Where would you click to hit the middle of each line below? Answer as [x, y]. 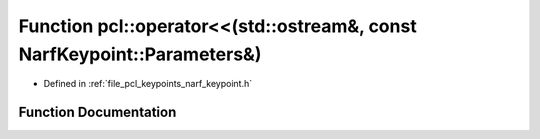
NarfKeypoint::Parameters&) [140, 54]
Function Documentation [97, 112]
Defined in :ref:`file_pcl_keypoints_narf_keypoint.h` [148, 84]
